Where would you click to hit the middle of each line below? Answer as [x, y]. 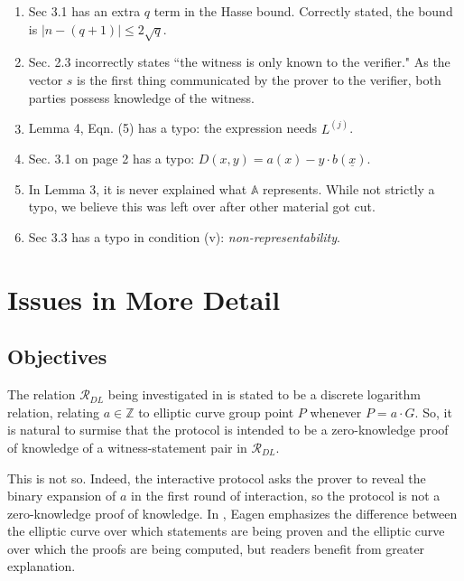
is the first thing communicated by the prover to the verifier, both [259, 79]
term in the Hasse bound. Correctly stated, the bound [303, 11]
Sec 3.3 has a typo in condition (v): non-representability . [184, 236]
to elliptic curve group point [216, 412]
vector [46, 79]
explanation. [42, 566]
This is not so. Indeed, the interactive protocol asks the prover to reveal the [217, 478]
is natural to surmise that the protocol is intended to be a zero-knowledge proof [228, 430]
